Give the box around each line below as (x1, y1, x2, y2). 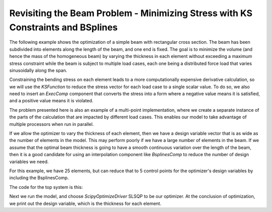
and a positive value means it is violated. (9, 98, 94, 104)
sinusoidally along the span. (9, 67, 67, 73)
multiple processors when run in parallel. (9, 121, 94, 127)
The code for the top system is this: (9, 184, 83, 190)
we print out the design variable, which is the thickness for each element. (9, 200, 162, 206)
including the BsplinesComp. (9, 175, 69, 181)
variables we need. (9, 159, 49, 165)
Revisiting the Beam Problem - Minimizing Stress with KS (9, 8, 253, 19)
